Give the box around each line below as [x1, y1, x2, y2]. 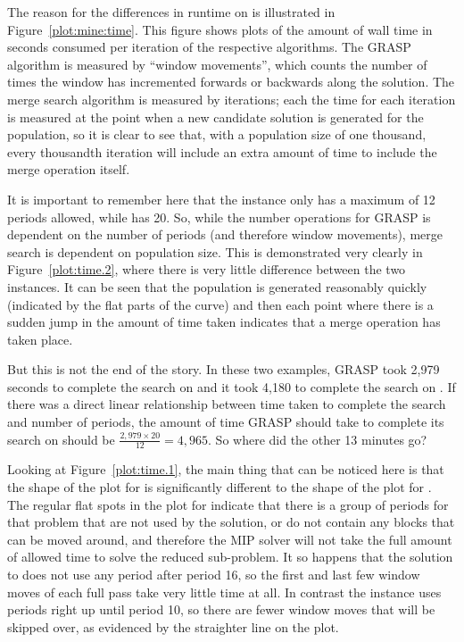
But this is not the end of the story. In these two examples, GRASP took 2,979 [7, 360, 440, 379]
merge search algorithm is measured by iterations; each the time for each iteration [7, 89, 456, 108]
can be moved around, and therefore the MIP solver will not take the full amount [7, 529, 452, 548]
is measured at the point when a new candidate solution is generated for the [7, 107, 424, 126]
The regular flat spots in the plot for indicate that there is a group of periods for [7, 495, 449, 513]
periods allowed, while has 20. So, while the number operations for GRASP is [7, 207, 431, 226]
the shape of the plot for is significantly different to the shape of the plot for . [7, 478, 432, 496]
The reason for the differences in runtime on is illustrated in [7, 3, 336, 21]
